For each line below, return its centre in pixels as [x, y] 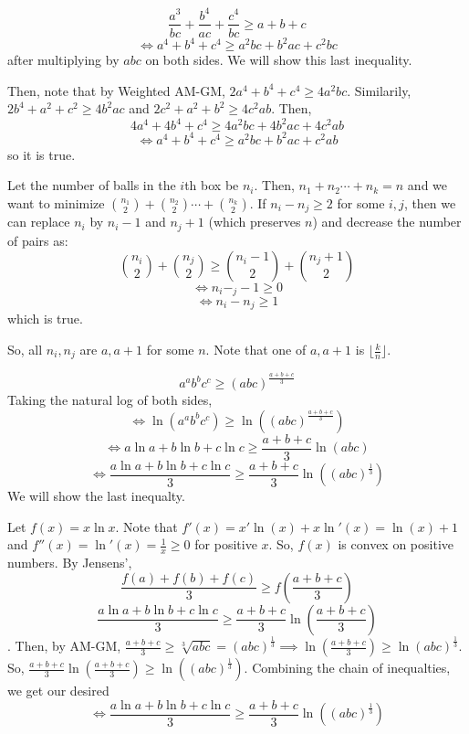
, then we [430, 203]
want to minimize [56, 203]
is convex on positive [396, 544]
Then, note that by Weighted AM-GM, [116, 90]
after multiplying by [63, 60]
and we [427, 185]
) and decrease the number [387, 222]
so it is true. [42, 154]
